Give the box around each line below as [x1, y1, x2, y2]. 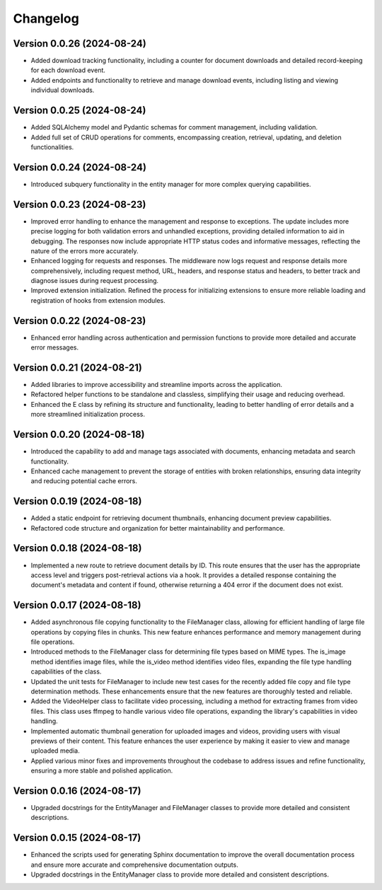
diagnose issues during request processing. [30, 277, 159, 285]
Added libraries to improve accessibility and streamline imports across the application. [30, 381, 283, 389]
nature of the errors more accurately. [30, 246, 139, 255]
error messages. [30, 343, 79, 352]
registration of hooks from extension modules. [30, 296, 166, 304]
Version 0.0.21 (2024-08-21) [13, 362, 143, 374]
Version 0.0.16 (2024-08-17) [13, 785, 141, 797]
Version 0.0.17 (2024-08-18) [13, 599, 141, 611]
